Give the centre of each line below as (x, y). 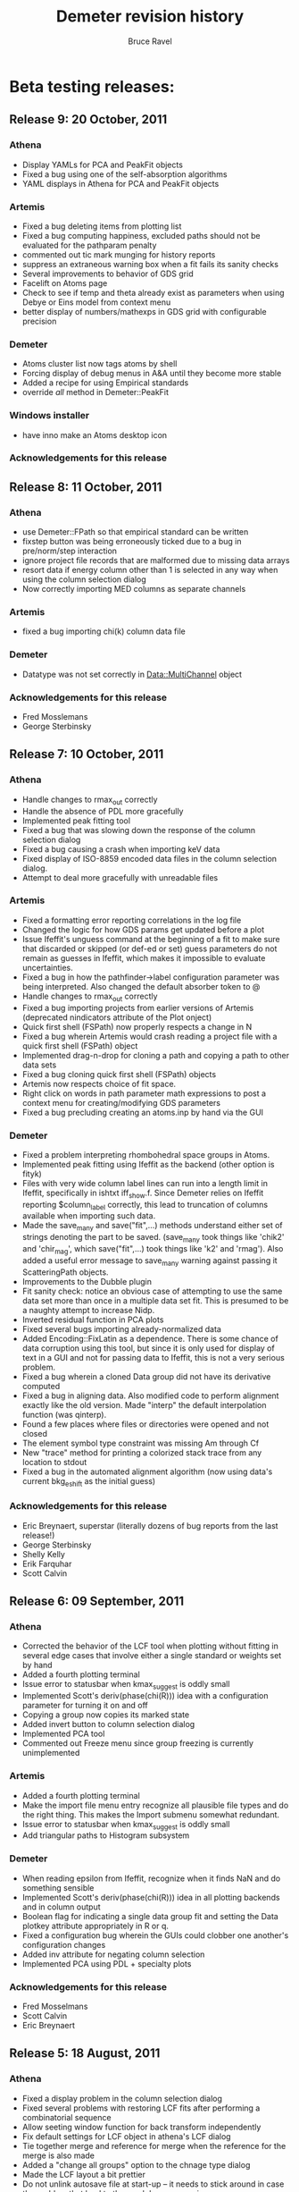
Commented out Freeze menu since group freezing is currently (138, 1743)
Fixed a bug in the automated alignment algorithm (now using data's (147, 1471)
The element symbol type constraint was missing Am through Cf (141, 1443)
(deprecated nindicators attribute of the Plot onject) (117, 1017)
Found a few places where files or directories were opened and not (145, 1424)
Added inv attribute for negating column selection (113, 1954)
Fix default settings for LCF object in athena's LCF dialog (126, 2136)
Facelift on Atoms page (65, 282)
